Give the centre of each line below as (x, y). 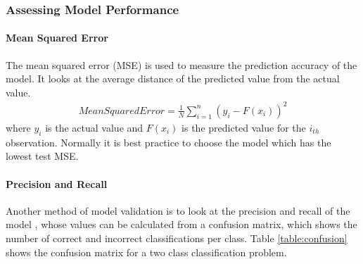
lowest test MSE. (42, 156)
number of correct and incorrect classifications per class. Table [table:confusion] (177, 238)
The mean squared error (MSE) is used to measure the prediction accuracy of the (181, 64)
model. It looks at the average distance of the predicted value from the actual (173, 78)
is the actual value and (94, 127)
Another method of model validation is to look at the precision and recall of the (178, 210)
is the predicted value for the (244, 127)
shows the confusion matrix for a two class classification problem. (146, 252)
